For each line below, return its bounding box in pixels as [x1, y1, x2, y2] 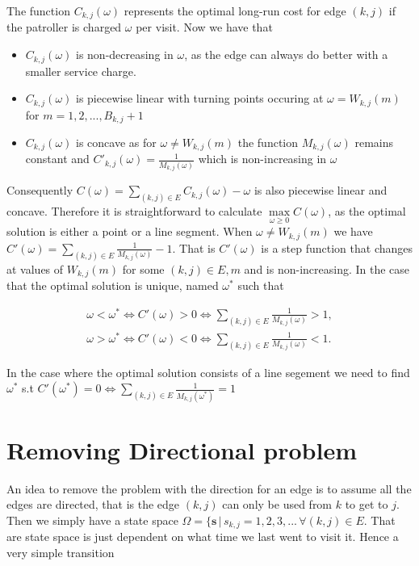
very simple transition [6, 543, 115, 560]
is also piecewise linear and [253, 182, 388, 199]
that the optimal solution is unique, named [6, 277, 219, 294]
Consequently [6, 182, 73, 199]
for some [122, 260, 165, 277]
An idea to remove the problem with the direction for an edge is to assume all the [6, 480, 412, 497]
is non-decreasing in [75, 46, 174, 63]
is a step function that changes [261, 239, 413, 256]
